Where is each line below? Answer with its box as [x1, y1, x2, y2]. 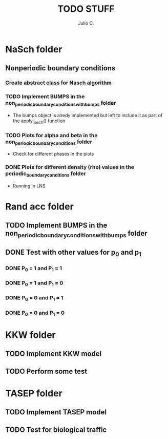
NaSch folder [5, 43, 62, 55]
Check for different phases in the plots [12, 151, 94, 157]
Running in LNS [12, 183, 46, 189]
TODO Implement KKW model [5, 350, 102, 358]
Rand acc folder [5, 201, 74, 212]
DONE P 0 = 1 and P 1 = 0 [5, 279, 64, 288]
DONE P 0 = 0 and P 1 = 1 [5, 294, 64, 302]
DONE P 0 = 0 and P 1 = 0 [5, 309, 65, 317]
